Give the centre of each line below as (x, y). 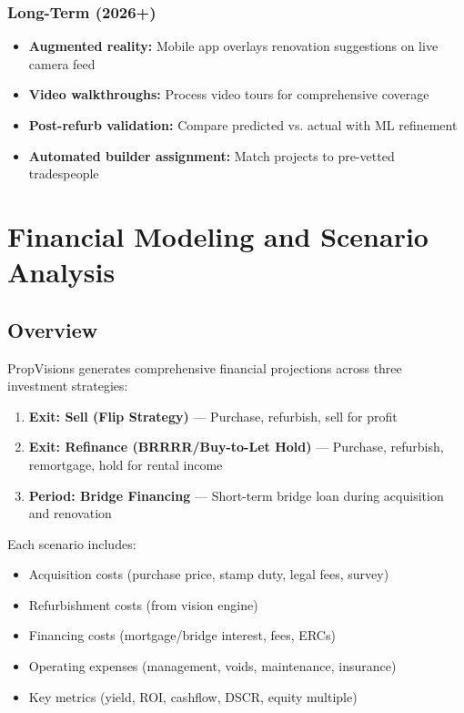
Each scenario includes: (72, 543)
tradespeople (64, 173)
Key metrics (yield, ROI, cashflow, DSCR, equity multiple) (193, 696)
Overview (53, 329)
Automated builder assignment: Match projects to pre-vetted (212, 155)
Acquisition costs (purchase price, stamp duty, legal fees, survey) (209, 574)
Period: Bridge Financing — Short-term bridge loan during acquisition (236, 495)
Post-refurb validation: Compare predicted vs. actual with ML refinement (243, 125)
